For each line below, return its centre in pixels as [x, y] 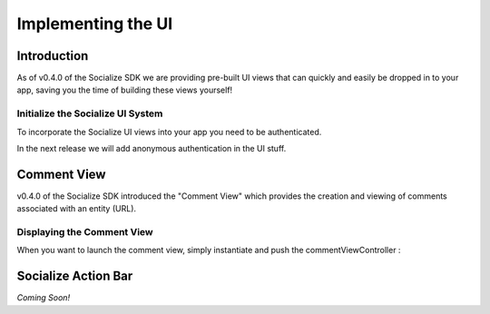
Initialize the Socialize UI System [90, 113]
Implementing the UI [95, 24]
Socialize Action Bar [75, 276]
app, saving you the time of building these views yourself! [125, 90]
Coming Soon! [44, 298]
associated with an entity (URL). [76, 209]
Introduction [53, 56]
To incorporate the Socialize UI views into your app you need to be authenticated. [169, 132]
